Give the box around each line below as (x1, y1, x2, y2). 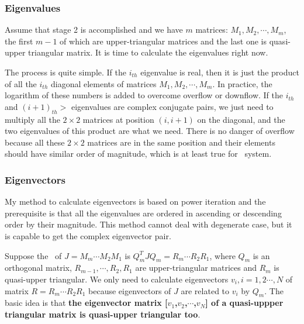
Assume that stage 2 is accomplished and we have (5, 23, 183, 36)
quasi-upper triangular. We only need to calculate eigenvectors (5, 273, 229, 285)
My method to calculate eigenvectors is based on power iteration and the (5, 195, 266, 208)
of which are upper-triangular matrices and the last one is (60, 35, 267, 47)
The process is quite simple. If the (5, 66, 126, 78)
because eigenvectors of (88, 284, 171, 297)
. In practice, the (212, 77, 272, 89)
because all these (5, 136, 65, 148)
